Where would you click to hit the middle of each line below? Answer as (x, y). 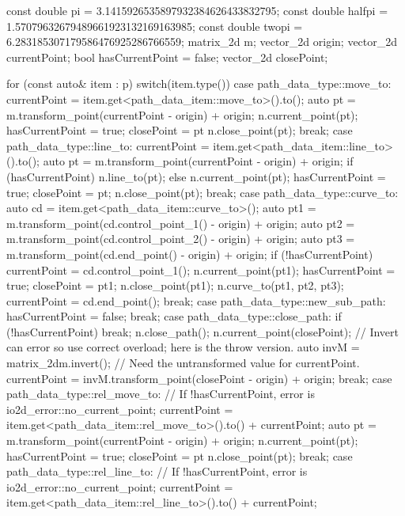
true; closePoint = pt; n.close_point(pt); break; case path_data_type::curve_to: (202, 192)
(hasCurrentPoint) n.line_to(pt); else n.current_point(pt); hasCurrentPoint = (196, 176)
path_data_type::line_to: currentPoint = (108, 145)
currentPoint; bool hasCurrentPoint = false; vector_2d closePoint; (167, 57)
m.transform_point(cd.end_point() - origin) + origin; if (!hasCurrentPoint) (190, 254)
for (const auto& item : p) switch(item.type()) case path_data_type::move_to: (199, 83)
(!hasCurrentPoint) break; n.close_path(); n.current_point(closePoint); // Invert (202, 331)
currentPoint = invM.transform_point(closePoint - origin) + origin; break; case (199, 378)
